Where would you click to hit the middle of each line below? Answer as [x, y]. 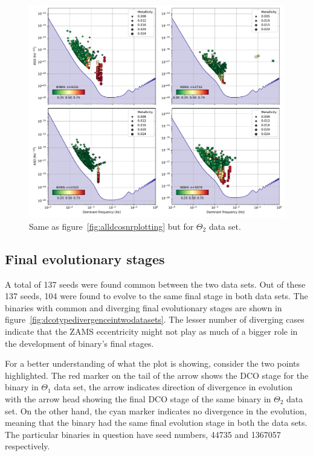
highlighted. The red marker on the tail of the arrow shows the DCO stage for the [157, 375]
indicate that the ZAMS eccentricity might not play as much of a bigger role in [151, 331]
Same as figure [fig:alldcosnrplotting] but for [111, 226]
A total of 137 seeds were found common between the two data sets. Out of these [155, 284]
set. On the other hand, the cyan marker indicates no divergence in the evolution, [156, 410]
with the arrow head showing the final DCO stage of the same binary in [138, 398]
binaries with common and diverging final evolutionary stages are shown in [144, 307]
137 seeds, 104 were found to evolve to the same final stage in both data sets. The [156, 296]
